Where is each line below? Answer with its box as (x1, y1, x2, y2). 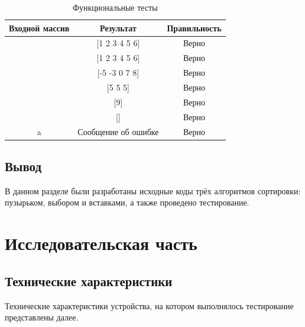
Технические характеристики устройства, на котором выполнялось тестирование (5, 299, 294, 312)
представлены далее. (5, 311, 79, 323)
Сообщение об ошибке (77, 125, 159, 137)
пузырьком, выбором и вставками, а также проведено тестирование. (5, 196, 249, 209)
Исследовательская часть (5, 231, 197, 255)
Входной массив (9, 21, 70, 34)
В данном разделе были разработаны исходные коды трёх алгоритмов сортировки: (5, 184, 301, 197)
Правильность (167, 21, 222, 34)
